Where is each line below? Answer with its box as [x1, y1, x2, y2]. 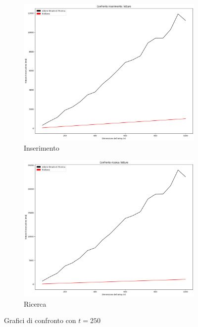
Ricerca [24, 298, 47, 309]
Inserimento [24, 143, 59, 153]
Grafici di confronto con [4, 315, 76, 326]
